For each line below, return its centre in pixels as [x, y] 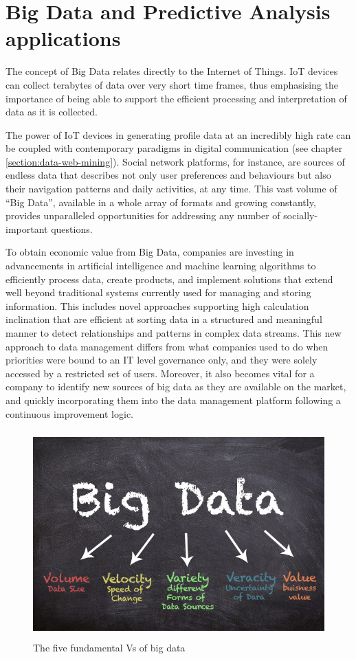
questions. [72, 228]
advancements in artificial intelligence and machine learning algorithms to [161, 266]
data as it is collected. [52, 112]
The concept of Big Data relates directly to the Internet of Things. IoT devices [172, 71]
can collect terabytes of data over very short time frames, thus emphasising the [172, 84]
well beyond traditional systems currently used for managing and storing [158, 292]
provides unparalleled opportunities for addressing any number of [143, 215]
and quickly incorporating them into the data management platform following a [173, 400]
